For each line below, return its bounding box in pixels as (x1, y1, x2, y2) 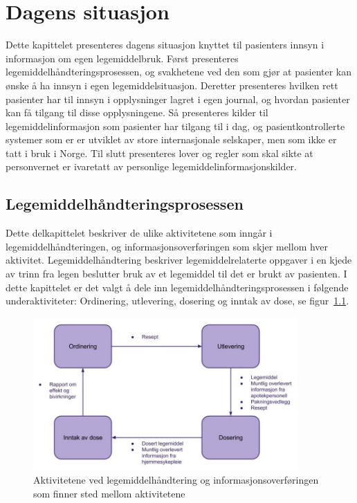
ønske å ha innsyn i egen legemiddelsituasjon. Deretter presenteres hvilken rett (6, 77, 338, 92)
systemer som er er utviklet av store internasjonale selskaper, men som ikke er (6, 132, 337, 147)
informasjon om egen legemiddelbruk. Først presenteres (6, 51, 239, 65)
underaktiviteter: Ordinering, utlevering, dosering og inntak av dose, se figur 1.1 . (6, 293, 349, 308)
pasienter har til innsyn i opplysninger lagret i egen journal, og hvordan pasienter (6, 91, 350, 106)
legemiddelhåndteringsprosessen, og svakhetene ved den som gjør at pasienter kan (6, 64, 352, 79)
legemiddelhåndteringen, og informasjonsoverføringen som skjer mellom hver (6, 239, 329, 253)
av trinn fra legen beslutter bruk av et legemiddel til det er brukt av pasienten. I (6, 266, 347, 281)
